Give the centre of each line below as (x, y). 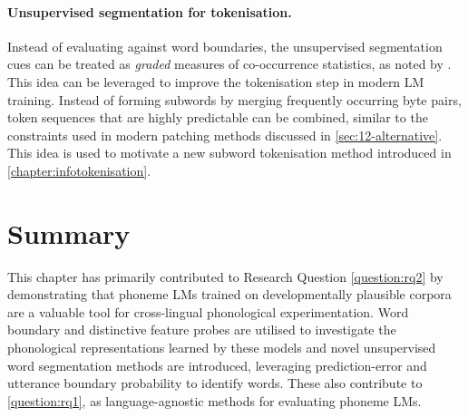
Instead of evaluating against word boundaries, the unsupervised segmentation (225, 46)
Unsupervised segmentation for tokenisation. (150, 11)
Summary (69, 233)
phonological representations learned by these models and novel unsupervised (222, 348)
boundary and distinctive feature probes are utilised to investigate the (202, 330)
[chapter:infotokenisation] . (79, 170)
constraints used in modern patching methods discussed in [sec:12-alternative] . (225, 135)
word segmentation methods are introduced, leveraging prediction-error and (217, 365)
